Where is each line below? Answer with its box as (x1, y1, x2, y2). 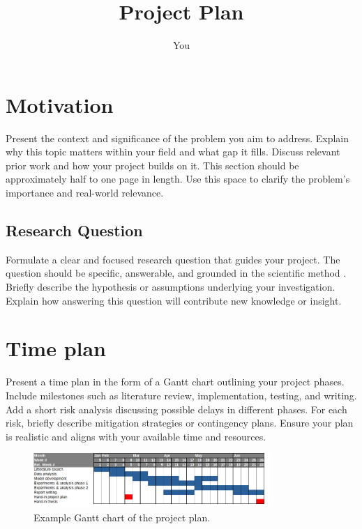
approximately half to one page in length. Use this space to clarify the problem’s (6, 171, 350, 186)
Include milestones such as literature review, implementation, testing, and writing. (6, 388, 357, 402)
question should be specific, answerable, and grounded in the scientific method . (6, 266, 347, 280)
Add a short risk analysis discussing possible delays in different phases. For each (6, 401, 347, 416)
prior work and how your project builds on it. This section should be (6, 158, 299, 172)
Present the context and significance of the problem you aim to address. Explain (6, 130, 349, 145)
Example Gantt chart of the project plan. (33, 509, 211, 524)
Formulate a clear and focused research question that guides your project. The (6, 252, 340, 266)
